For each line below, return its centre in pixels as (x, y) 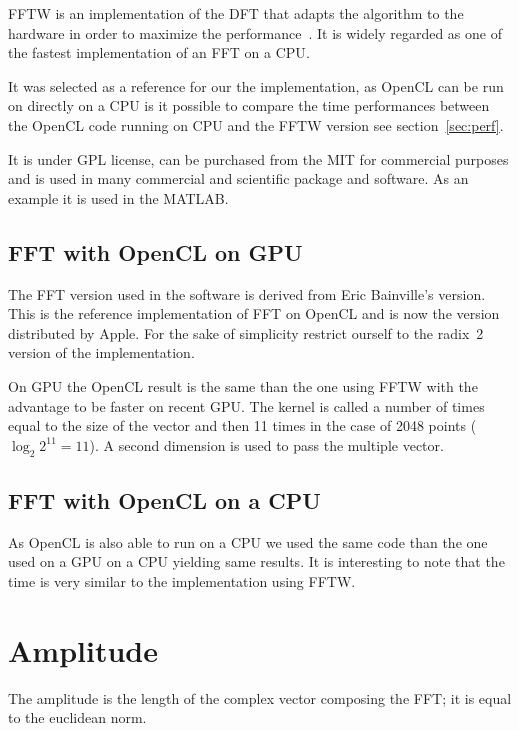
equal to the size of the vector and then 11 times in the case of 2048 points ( (242, 425)
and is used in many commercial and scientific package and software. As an (238, 178)
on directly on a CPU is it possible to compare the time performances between (249, 105)
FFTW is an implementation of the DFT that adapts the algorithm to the (236, 13)
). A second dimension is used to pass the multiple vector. (266, 444)
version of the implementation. (101, 352)
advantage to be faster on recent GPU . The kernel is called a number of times (246, 405)
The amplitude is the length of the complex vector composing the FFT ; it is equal (260, 697)
